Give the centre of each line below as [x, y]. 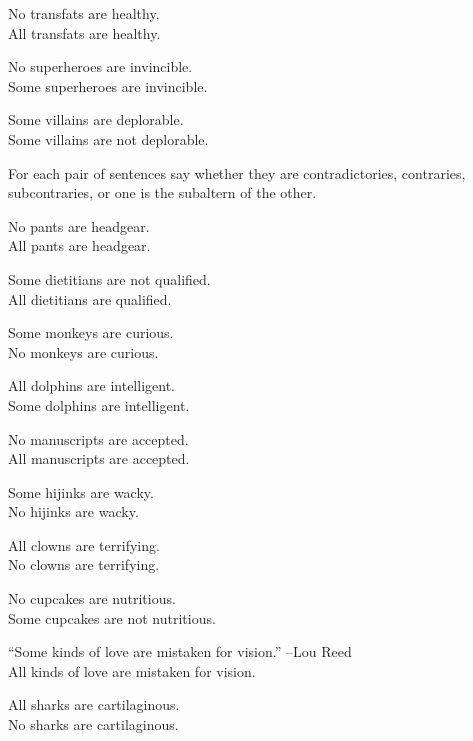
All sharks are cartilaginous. [94, 704]
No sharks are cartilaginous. [93, 724]
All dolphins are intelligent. [91, 385]
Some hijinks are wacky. [81, 491]
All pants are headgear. [79, 245]
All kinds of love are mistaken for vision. [132, 670]
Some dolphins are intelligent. [99, 404]
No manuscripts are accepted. [98, 438]
